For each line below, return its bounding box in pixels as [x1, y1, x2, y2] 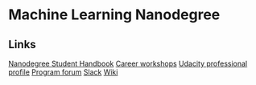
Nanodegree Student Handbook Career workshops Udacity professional [8, 59, 248, 68]
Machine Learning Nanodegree [8, 6, 221, 24]
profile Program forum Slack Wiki [8, 67, 118, 77]
